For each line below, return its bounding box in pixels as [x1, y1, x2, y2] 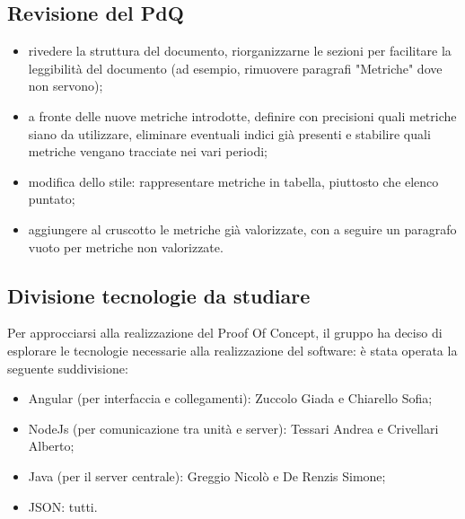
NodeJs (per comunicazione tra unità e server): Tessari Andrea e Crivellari [28, 418, 439, 437]
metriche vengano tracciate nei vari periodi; [28, 142, 268, 161]
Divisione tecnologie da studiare [7, 281, 311, 309]
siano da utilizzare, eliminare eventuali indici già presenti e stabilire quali [28, 124, 431, 143]
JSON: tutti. [28, 497, 98, 515]
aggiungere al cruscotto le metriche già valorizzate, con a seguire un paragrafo [28, 219, 457, 238]
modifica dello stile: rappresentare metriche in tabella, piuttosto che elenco [28, 172, 439, 190]
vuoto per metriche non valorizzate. [28, 237, 224, 256]
